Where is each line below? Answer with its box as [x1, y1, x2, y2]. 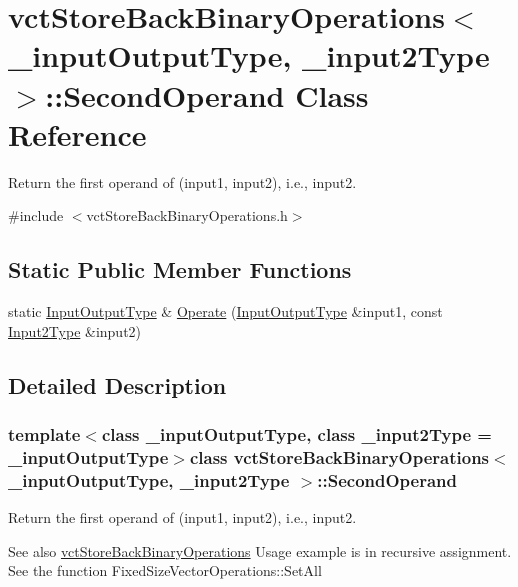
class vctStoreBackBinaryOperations [189, 444, 490, 469]
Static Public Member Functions [8, 254, 352, 285]
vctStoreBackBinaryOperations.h [86, 205, 288, 226]
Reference [8, 113, 147, 154]
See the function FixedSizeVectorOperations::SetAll [8, 560, 322, 581]
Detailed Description [8, 369, 227, 400]
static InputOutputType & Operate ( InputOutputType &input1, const [8, 301, 443, 322]
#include [8, 205, 64, 226]
